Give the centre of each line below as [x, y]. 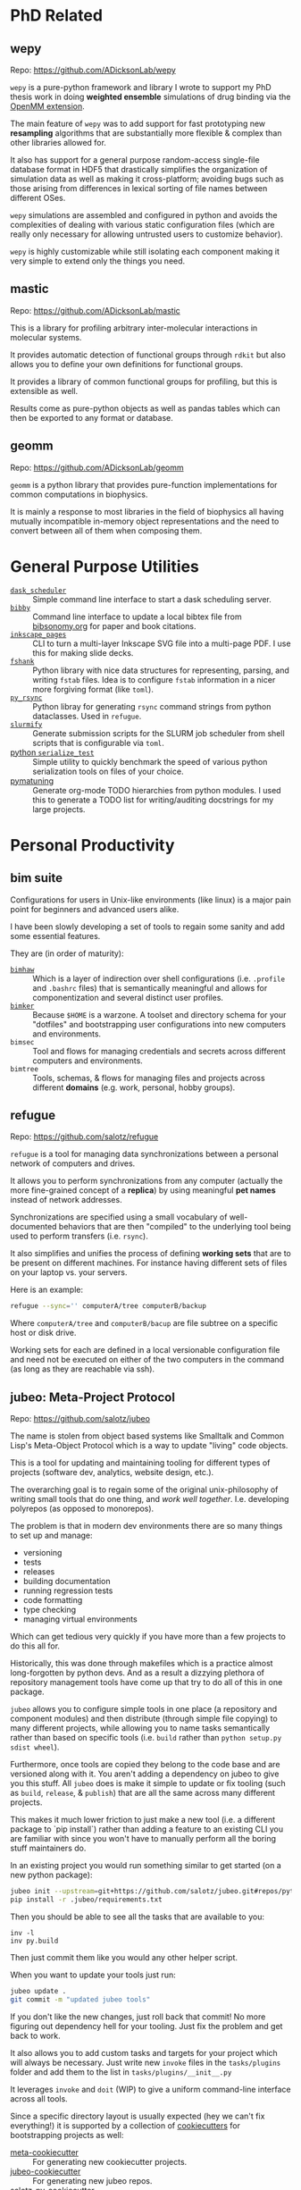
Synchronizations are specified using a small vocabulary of [119, 1217]
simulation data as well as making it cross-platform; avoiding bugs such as [147, 179]
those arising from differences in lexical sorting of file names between [139, 188]
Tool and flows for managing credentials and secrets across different [159, 1051]
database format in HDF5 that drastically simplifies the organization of [139, 169]
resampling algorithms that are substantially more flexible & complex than [146, 133]
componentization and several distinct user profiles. [128, 997]
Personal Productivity [92, 845]
